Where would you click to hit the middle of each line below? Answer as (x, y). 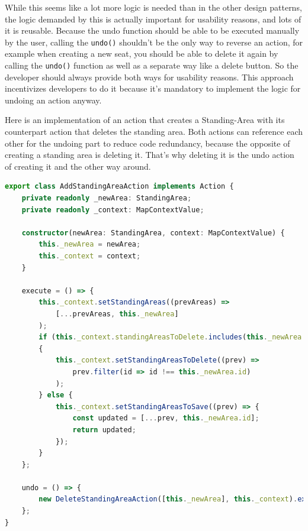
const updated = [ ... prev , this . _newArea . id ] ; (166, 418)
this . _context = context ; (90, 256)
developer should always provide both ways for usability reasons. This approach (149, 77)
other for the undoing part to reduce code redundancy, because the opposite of (147, 143)
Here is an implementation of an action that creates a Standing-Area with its (145, 120)
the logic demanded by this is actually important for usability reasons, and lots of (153, 19)
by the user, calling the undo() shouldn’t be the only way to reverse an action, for (154, 42)
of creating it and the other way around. (78, 166)
